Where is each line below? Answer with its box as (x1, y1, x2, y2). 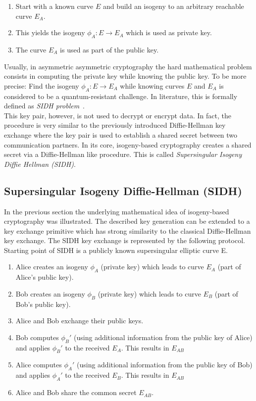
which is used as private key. (126, 27, 212, 38)
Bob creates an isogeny (15, 288, 85, 299)
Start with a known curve (15, 1, 94, 11)
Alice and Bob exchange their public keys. (15, 315, 144, 326)
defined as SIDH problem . (4, 100, 85, 111)
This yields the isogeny (15, 27, 85, 38)
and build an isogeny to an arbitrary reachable (102, 1, 244, 11)
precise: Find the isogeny (4, 80, 79, 91)
